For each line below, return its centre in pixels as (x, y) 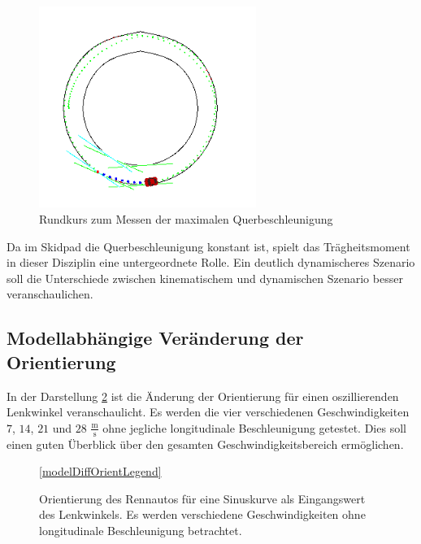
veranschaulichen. (50, 294)
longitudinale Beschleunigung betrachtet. (141, 531)
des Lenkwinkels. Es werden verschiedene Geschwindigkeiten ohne (202, 514)
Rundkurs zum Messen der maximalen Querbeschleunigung (186, 219)
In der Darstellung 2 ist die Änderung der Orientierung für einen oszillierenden (203, 396)
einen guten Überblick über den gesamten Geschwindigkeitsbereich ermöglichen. (205, 444)
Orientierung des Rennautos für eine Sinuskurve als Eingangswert (202, 498)
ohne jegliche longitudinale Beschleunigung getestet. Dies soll (254, 427)
